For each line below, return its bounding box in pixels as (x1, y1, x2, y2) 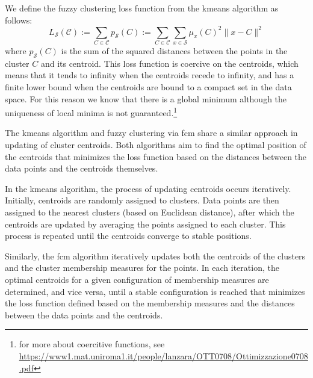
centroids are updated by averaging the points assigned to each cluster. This (5, 217, 286, 230)
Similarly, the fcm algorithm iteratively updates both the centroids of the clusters (5, 249, 306, 262)
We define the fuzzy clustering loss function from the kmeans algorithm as (5, 2, 279, 14)
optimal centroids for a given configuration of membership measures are (5, 273, 269, 285)
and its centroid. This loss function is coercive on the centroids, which (40, 57, 299, 69)
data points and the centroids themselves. (5, 162, 158, 175)
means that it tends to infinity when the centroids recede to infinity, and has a (5, 69, 294, 81)
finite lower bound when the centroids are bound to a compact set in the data (5, 81, 292, 93)
